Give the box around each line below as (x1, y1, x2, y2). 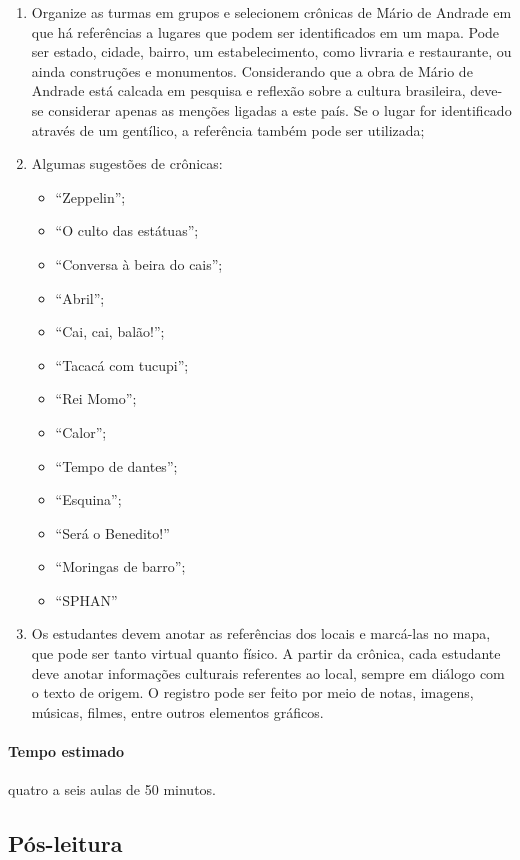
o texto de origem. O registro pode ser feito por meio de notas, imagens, (31, 682, 474, 703)
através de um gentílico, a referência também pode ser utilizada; (31, 119, 425, 140)
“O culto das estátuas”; (55, 220, 199, 241)
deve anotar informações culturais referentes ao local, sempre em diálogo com (31, 662, 505, 683)
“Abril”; (55, 287, 105, 308)
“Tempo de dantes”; (55, 455, 178, 476)
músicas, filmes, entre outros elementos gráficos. (31, 701, 324, 722)
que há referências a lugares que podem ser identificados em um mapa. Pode (31, 21, 500, 42)
